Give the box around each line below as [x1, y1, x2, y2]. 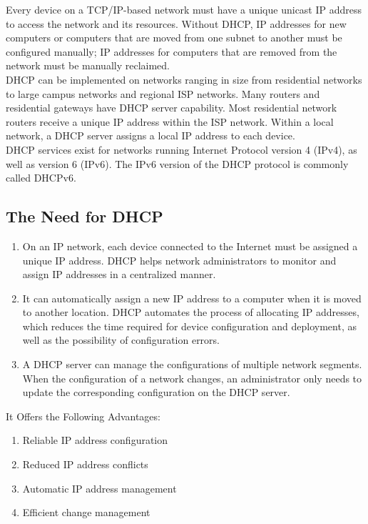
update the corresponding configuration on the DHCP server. [22, 385, 290, 400]
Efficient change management [22, 505, 150, 520]
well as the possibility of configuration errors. [22, 332, 220, 347]
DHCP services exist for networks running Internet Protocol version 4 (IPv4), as [6, 142, 357, 157]
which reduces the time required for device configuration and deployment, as [22, 318, 357, 333]
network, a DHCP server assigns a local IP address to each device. [6, 128, 295, 143]
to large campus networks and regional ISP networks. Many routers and [6, 86, 320, 101]
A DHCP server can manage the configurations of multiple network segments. [22, 357, 362, 372]
